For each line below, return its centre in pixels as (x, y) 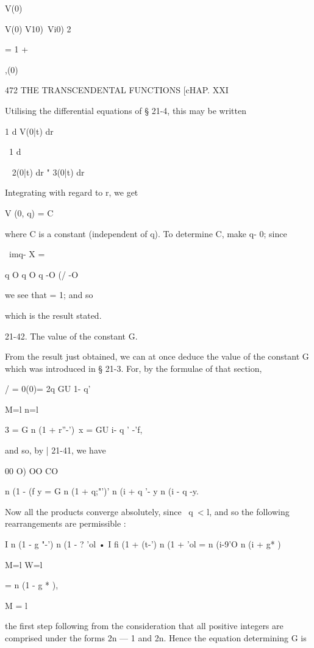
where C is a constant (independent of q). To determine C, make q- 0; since (146, 233)
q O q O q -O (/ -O (42, 274)
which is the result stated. (53, 315)
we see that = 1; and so (49, 295)
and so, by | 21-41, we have (55, 450)
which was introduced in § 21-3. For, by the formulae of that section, (134, 368)
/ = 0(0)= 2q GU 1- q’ (48, 389)
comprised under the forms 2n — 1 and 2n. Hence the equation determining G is (156, 638)
